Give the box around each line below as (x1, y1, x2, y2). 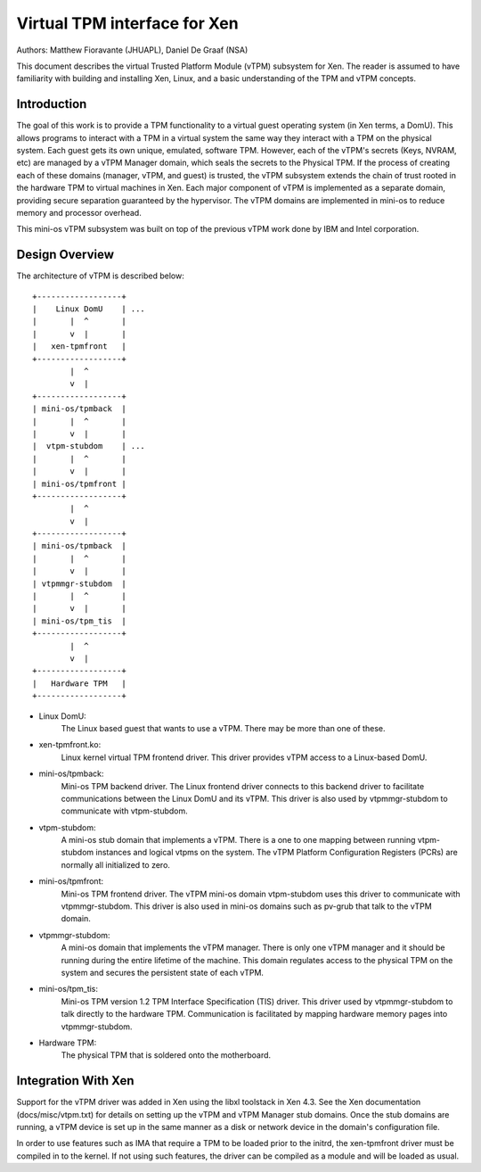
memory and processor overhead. (16, 207, 142, 218)
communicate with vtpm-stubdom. (61, 805, 189, 816)
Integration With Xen (16, 1073, 135, 1088)
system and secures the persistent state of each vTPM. (61, 967, 265, 978)
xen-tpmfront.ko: (38, 739, 102, 750)
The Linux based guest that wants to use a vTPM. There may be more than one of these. (61, 722, 386, 733)
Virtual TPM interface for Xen (16, 13, 240, 33)
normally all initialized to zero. (61, 859, 171, 870)
